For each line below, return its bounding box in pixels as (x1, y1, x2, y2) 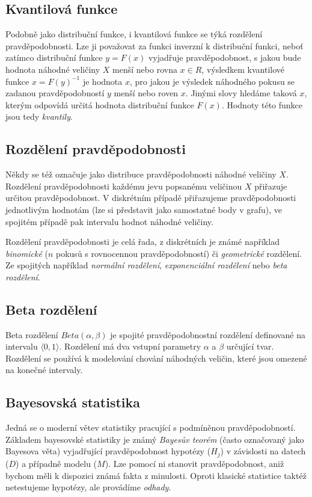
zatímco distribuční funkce (5, 51, 103, 64)
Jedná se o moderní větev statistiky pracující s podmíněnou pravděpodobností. (5, 421, 296, 434)
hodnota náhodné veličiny (5, 63, 100, 75)
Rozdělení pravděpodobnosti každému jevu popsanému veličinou (5, 179, 242, 192)
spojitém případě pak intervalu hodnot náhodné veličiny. (5, 215, 213, 227)
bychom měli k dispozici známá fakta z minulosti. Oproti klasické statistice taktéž (5, 469, 307, 481)
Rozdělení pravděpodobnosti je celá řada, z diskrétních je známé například (5, 235, 280, 248)
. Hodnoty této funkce (221, 98, 303, 111)
